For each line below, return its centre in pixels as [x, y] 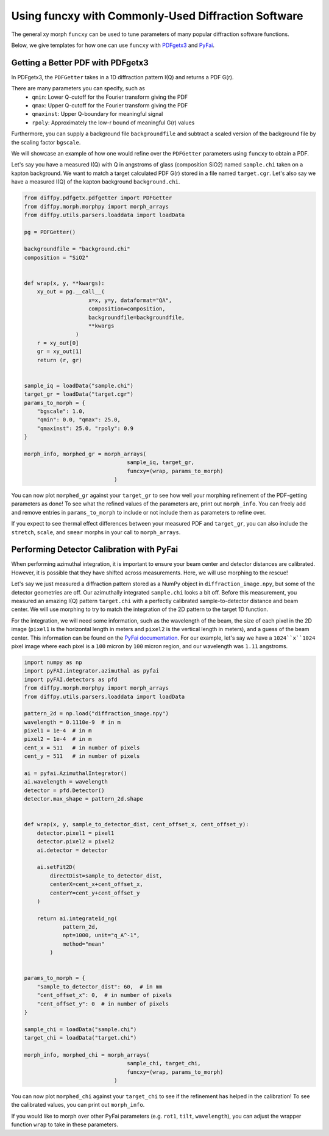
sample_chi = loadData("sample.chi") [80, 1029]
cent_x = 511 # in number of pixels [82, 748]
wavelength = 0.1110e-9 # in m [73, 722]
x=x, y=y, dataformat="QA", [130, 300]
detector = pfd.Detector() [64, 790]
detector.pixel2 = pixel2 [76, 842]
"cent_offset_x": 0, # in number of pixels [104, 995]
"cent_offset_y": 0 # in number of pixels [103, 1004]
